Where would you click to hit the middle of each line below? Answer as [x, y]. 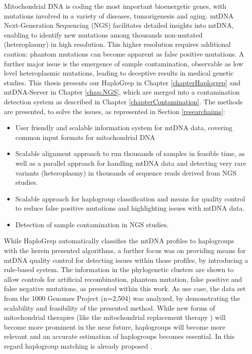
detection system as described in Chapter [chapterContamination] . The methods [123, 101]
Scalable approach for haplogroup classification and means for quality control [130, 198]
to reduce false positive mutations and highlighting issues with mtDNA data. [130, 208]
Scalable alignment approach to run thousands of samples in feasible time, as [130, 153]
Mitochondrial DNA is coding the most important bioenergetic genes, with [115, 6]
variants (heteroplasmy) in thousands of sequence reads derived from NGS [126, 172]
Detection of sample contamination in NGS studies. [92, 224]
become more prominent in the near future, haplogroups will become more [115, 326]
